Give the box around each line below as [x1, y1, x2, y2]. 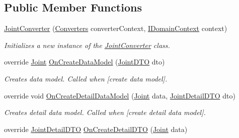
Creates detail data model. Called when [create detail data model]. [4, 107, 206, 117]
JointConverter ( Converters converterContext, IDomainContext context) [4, 23, 227, 33]
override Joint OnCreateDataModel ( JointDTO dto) [4, 56, 165, 67]
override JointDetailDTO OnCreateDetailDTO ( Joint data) [4, 123, 188, 134]
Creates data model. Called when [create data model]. [4, 73, 168, 83]
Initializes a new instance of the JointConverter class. [4, 39, 170, 50]
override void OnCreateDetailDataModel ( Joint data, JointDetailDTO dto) [4, 90, 235, 100]
